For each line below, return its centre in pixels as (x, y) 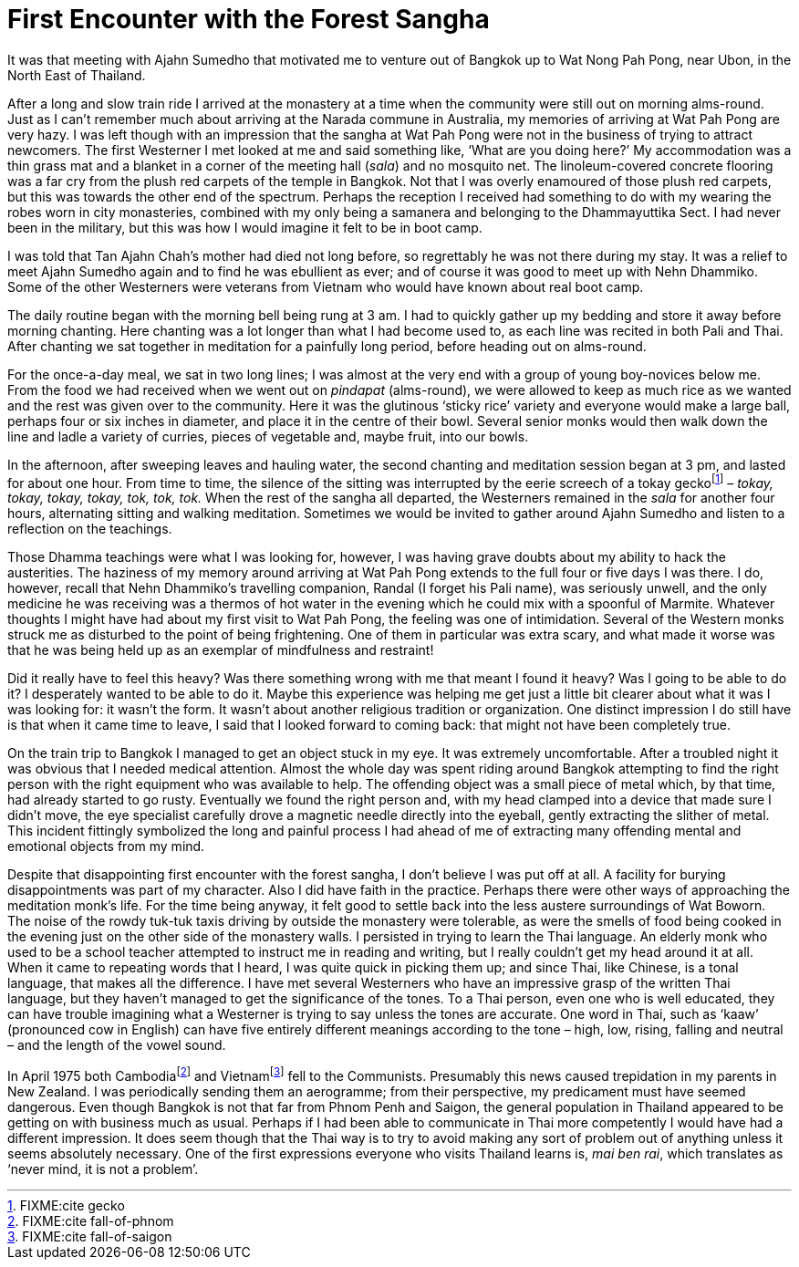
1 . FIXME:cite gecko (66, 1206)
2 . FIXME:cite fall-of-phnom (91, 1221)
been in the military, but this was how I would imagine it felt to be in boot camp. (245, 227)
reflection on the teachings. (90, 529)
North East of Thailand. (77, 75)
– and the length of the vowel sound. (117, 1045)
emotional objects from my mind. (106, 846)
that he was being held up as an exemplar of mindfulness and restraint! (221, 650)
